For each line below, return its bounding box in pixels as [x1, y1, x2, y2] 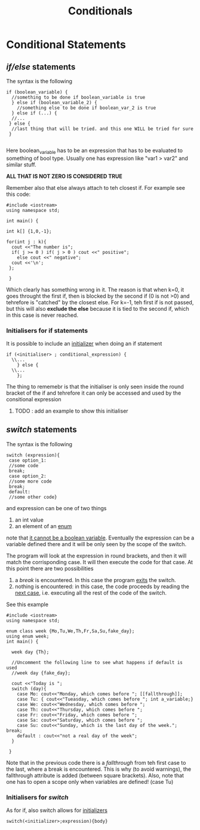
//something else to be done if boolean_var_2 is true [17, 105, 156, 111]
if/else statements [6, 62, 76, 72]
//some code [8, 462, 39, 468]
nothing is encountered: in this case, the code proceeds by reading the [14, 583, 189, 590]
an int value [14, 516, 44, 523]
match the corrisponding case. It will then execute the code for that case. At [6, 558, 193, 565]
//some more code [8, 478, 52, 484]
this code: [6, 190, 31, 198]
